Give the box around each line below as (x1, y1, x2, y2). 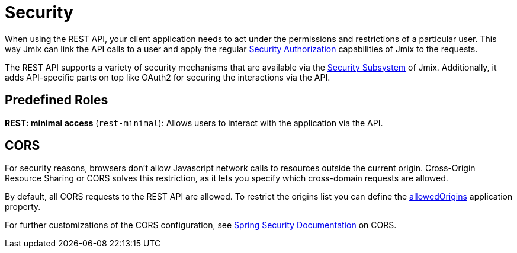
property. (5, 201, 41, 212)
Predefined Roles (5, 92, 108, 108)
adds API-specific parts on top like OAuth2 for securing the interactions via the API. (5, 72, 330, 82)
